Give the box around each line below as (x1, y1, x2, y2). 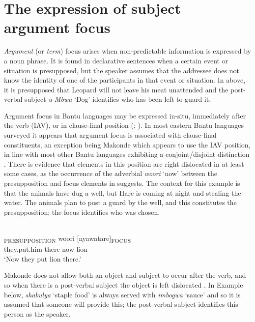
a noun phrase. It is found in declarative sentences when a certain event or (4, 55, 228, 65)
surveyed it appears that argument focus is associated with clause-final (4, 130, 217, 140)
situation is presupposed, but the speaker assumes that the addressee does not (4, 65, 239, 75)
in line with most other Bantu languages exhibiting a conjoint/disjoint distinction (4, 149, 250, 159)
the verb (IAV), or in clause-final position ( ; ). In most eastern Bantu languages (4, 120, 244, 130)
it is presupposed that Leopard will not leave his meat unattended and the (4, 84, 228, 94)
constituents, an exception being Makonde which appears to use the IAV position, (4, 139, 251, 149)
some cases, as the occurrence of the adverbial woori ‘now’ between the (4, 168, 218, 178)
